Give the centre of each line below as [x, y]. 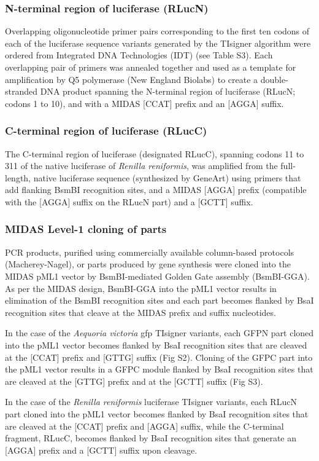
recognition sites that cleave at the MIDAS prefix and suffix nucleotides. [140, 312]
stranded [21, 91]
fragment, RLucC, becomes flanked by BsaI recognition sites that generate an [151, 438]
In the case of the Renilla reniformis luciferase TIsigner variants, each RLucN [151, 402]
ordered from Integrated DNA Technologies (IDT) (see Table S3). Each [139, 55]
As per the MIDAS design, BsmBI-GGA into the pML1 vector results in [141, 288]
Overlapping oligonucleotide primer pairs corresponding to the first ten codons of [157, 31]
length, [18, 177]
